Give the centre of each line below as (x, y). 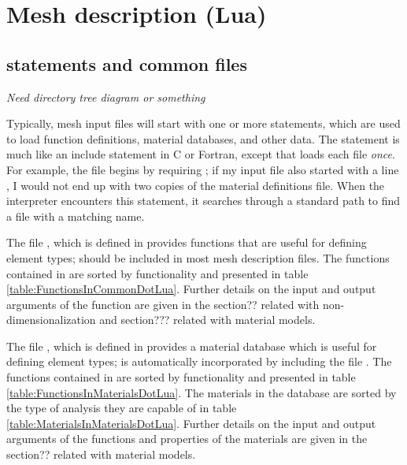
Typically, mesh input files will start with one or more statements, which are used (203, 123)
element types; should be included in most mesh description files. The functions (198, 257)
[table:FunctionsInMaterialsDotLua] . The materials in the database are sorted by (202, 392)
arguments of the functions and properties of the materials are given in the (187, 439)
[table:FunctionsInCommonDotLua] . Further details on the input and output (191, 289)
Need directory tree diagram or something (106, 97)
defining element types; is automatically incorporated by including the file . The (199, 361)
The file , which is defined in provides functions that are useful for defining (187, 242)
